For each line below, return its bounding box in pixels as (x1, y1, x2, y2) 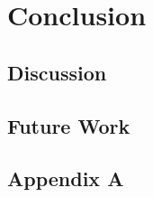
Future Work (7, 111, 130, 139)
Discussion (7, 58, 107, 86)
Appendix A (7, 164, 124, 192)
